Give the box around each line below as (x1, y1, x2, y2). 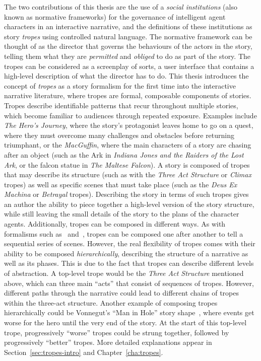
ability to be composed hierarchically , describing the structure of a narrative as (4, 248, 248, 258)
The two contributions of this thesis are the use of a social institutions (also (4, 2, 237, 12)
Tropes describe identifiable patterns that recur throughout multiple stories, (4, 100, 238, 110)
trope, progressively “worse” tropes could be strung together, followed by (4, 327, 229, 337)
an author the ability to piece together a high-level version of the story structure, (4, 198, 254, 209)
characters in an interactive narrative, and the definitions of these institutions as (4, 21, 252, 32)
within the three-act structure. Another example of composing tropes (4, 297, 218, 308)
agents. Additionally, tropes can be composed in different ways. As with (4, 219, 226, 229)
